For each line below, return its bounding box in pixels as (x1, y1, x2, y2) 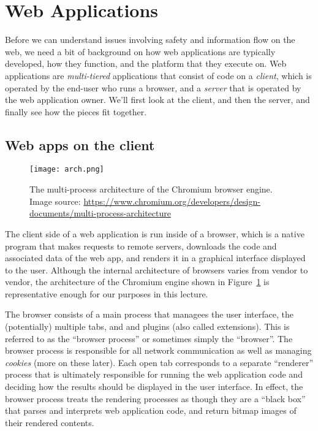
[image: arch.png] (29, 165, 104, 174)
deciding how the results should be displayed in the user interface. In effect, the (5, 380, 303, 393)
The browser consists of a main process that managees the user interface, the (5, 308, 293, 321)
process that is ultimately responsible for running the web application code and (5, 368, 303, 381)
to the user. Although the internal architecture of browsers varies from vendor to (5, 263, 308, 276)
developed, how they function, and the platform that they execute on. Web (5, 57, 287, 70)
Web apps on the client (5, 135, 155, 154)
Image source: (29, 194, 81, 207)
